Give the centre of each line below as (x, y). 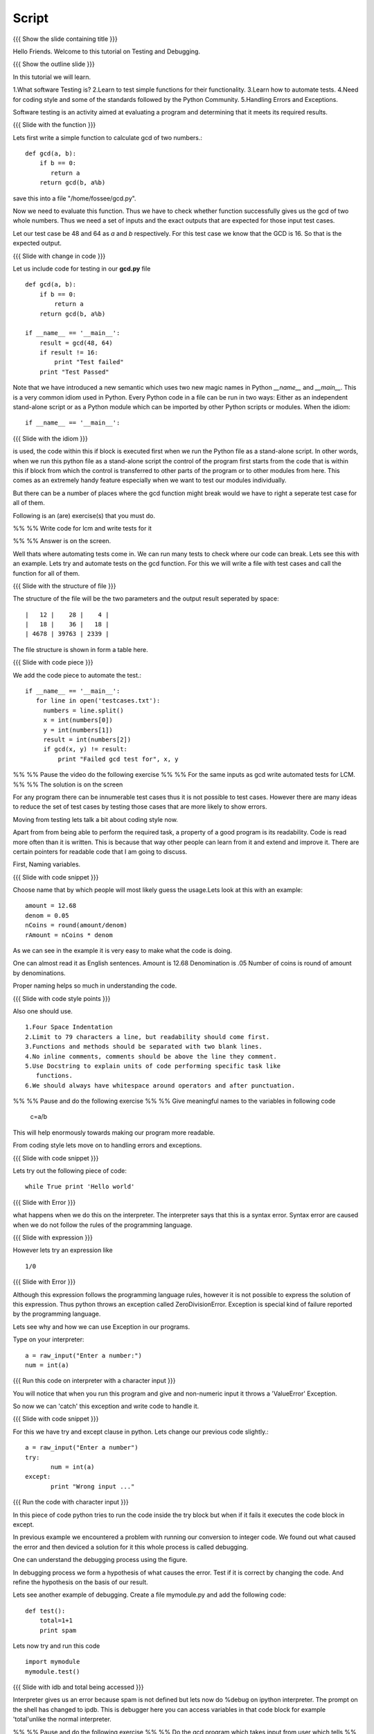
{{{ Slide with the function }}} (54, 125)
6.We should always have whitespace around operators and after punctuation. (160, 1085)
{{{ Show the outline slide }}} (54, 64)
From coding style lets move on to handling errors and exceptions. (107, 1145)
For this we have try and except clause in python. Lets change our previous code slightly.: (141, 1432)
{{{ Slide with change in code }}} (59, 256)
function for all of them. (46, 573)
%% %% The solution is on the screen (68, 784)
